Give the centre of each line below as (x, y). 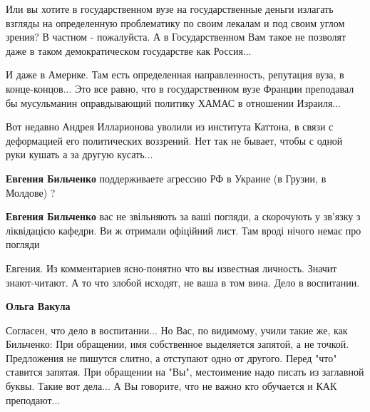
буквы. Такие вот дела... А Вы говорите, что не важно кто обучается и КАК (171, 386)
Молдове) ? (31, 192)
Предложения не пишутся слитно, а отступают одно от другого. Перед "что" (171, 357)
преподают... (33, 400)
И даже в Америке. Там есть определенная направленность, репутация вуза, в (175, 74)
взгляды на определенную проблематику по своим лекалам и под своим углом (175, 22)
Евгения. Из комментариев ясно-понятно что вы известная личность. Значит (171, 268)
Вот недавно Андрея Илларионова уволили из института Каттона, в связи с (170, 127)
